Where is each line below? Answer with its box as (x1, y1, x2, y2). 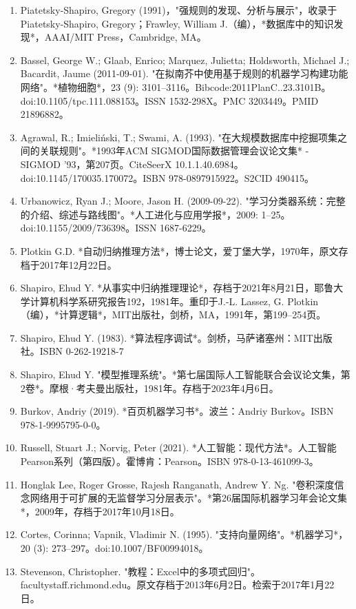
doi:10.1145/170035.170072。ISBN (20, 170, 166, 185)
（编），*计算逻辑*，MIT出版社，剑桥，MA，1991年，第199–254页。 (20, 307, 326, 322)
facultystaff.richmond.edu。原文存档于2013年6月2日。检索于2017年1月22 (20, 577, 335, 592)
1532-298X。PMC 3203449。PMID (169, 93, 319, 107)
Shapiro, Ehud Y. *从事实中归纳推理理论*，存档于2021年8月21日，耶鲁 (20, 280, 334, 295)
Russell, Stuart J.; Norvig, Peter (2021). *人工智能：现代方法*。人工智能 (20, 440, 337, 455)
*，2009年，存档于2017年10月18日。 (20, 504, 180, 518)
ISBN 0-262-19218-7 (39, 344, 124, 358)
